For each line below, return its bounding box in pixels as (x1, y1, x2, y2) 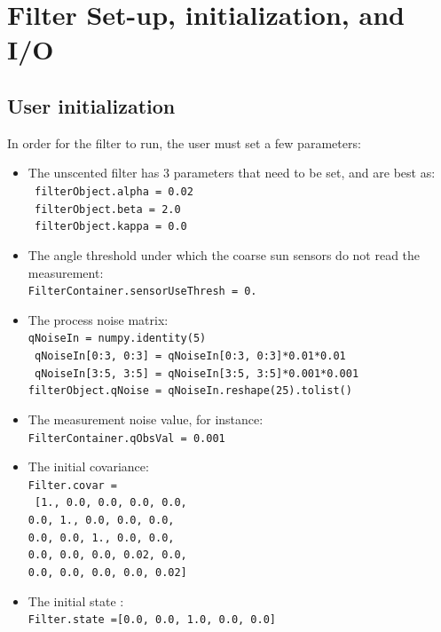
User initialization (7, 91, 176, 119)
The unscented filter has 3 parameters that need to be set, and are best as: (28, 163, 436, 182)
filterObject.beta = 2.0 (34, 202, 181, 216)
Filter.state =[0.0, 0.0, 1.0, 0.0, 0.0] (28, 613, 276, 627)
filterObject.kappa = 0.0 (34, 220, 187, 233)
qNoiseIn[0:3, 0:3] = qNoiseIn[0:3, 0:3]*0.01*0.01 (34, 350, 346, 363)
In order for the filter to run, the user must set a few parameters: (7, 133, 361, 152)
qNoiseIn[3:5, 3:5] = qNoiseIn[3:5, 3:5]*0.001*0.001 (34, 367, 359, 380)
